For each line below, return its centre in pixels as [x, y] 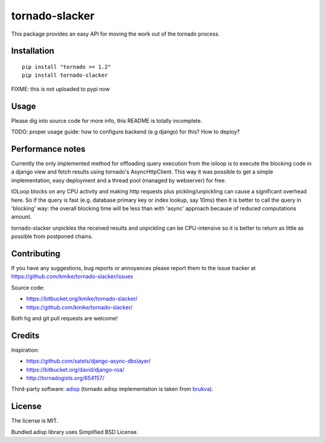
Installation [33, 51]
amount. [21, 217]
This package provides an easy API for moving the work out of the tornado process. [116, 34]
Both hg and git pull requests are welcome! [64, 318]
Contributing [36, 254]
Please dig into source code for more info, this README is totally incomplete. [107, 120]
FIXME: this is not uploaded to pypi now [60, 89]
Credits [25, 335]
